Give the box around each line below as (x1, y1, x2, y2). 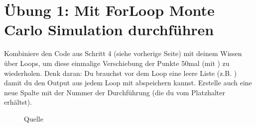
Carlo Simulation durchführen (4, 19, 214, 40)
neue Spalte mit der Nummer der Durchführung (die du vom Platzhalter (4, 87, 225, 97)
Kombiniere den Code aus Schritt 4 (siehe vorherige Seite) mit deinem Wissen (4, 48, 242, 59)
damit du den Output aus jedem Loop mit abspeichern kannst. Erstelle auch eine (4, 77, 252, 88)
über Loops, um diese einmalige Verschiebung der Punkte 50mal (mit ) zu (4, 58, 230, 68)
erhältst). (4, 97, 32, 107)
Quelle (24, 113, 43, 124)
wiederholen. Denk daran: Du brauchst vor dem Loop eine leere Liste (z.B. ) (4, 67, 237, 78)
